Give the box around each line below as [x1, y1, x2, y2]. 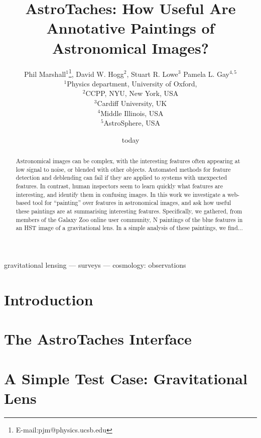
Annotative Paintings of [46, 18, 215, 38]
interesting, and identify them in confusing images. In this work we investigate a [16, 190, 226, 198]
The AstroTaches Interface [4, 328, 192, 349]
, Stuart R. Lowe [126, 68, 178, 79]
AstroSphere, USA [103, 118, 161, 128]
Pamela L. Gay [183, 68, 229, 79]
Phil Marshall [24, 68, 66, 79]
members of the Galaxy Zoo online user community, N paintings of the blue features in [16, 215, 243, 224]
